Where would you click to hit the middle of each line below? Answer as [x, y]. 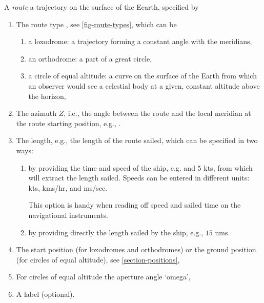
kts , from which [228, 167]
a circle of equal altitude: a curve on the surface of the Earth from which [143, 76]
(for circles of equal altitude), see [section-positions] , [98, 259]
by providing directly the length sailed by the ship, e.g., [116, 232]
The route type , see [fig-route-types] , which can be [96, 24]
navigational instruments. [68, 215]
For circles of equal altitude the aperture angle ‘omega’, [103, 277]
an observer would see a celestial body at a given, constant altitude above [144, 85]
